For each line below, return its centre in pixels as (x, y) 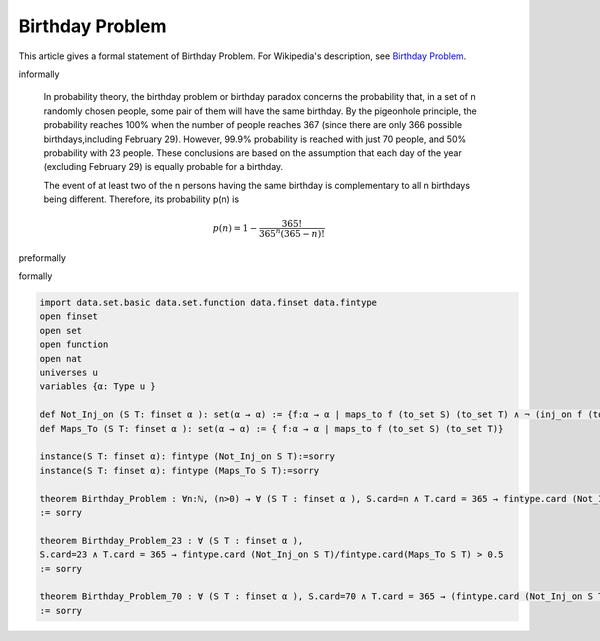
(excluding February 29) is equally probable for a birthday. (163, 167)
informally (39, 74)
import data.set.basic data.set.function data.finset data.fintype (208, 303)
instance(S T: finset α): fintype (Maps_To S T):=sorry (179, 470)
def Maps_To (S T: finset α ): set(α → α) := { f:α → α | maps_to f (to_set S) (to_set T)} (271, 428)
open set (61, 330)
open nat (61, 358)
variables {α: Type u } (98, 386)
